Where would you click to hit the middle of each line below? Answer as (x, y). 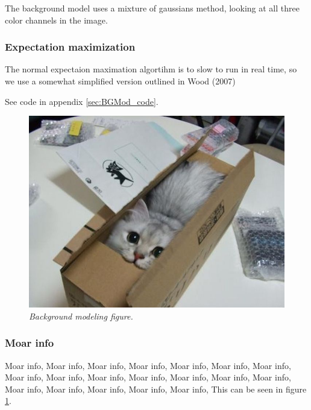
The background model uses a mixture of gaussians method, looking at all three (152, 8)
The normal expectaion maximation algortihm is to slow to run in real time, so (151, 69)
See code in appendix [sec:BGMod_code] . (82, 101)
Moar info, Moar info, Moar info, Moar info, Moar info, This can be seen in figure (156, 389)
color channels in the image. (56, 20)
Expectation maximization (70, 47)
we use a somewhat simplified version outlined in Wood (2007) (120, 81)
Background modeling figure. (81, 316)
